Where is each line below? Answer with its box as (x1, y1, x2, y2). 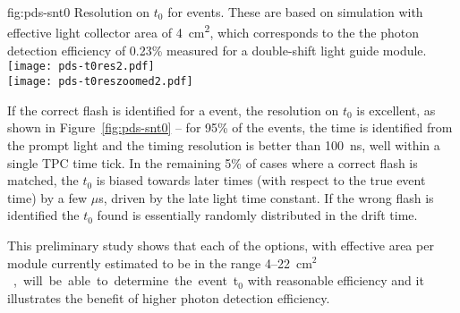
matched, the (7, 171, 79, 190)
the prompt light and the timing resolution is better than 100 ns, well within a (7, 135, 440, 154)
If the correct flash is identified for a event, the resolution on (7, 100, 339, 119)
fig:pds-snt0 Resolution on (7, 3, 150, 21)
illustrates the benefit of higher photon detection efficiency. (7, 288, 330, 307)
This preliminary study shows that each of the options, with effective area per (7, 235, 434, 254)
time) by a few (7, 188, 88, 207)
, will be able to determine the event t (13, 271, 239, 290)
